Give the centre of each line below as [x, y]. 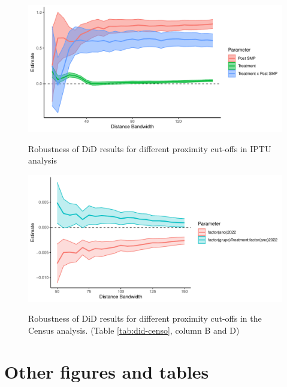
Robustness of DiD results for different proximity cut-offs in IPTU [150, 148]
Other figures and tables [107, 371]
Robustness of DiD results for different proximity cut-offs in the [145, 318]
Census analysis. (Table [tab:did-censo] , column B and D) [134, 330]
